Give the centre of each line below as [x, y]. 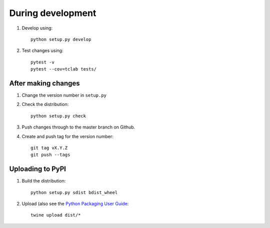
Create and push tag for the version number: [67, 136]
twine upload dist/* [56, 215]
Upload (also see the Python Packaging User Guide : [75, 204]
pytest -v [42, 62]
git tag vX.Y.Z [49, 148]
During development [53, 13]
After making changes [44, 83]
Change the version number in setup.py [64, 95]
